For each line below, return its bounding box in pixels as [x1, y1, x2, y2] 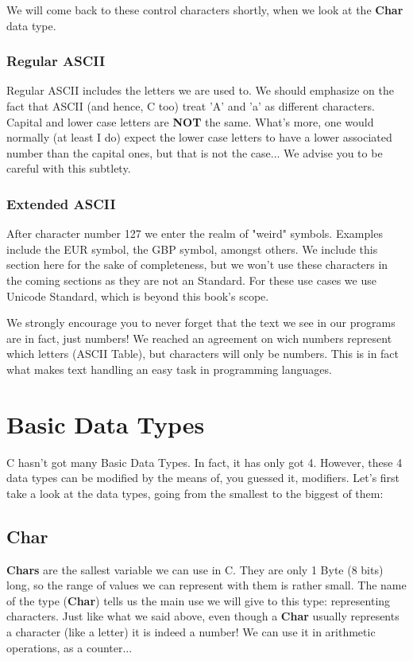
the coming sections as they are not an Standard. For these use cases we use [6, 271, 376, 288]
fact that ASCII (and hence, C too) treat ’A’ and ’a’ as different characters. [6, 98, 375, 114]
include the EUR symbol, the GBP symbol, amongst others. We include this [6, 240, 378, 257]
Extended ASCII [6, 193, 116, 213]
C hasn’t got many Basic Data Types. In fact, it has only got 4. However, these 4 [6, 453, 403, 470]
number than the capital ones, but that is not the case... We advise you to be [6, 144, 383, 161]
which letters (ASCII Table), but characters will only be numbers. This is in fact [6, 345, 399, 362]
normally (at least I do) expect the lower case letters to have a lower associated [6, 129, 392, 146]
